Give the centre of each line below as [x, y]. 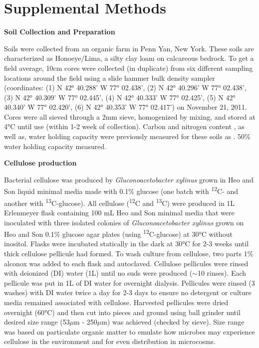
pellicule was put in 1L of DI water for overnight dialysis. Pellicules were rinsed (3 [129, 282]
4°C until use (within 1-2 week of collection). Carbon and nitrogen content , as [124, 126]
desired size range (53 [37, 322]
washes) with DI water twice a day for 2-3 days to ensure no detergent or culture [128, 292]
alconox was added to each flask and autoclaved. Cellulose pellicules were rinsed [126, 263]
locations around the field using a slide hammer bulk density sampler [110, 78]
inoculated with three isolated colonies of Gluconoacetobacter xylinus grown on [124, 222]
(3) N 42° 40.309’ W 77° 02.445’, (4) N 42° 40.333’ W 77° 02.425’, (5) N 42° [120, 97]
